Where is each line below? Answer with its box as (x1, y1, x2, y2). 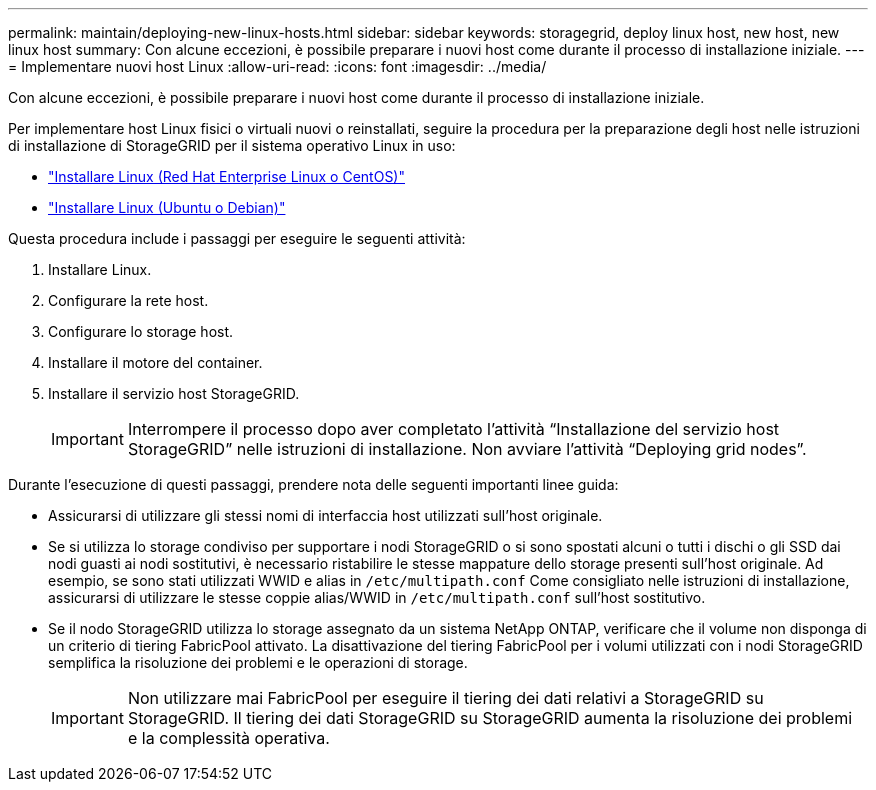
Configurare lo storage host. (48, 323, 234, 340)
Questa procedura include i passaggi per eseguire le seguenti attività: (8, 230, 466, 247)
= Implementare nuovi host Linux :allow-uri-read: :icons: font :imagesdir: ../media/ (8, 58, 547, 75)
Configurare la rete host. (48, 292, 209, 309)
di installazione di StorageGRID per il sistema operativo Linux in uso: (8, 137, 456, 154)
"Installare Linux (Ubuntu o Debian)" (48, 199, 286, 216)
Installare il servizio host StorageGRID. (48, 385, 300, 402)
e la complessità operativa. (127, 728, 330, 748)
